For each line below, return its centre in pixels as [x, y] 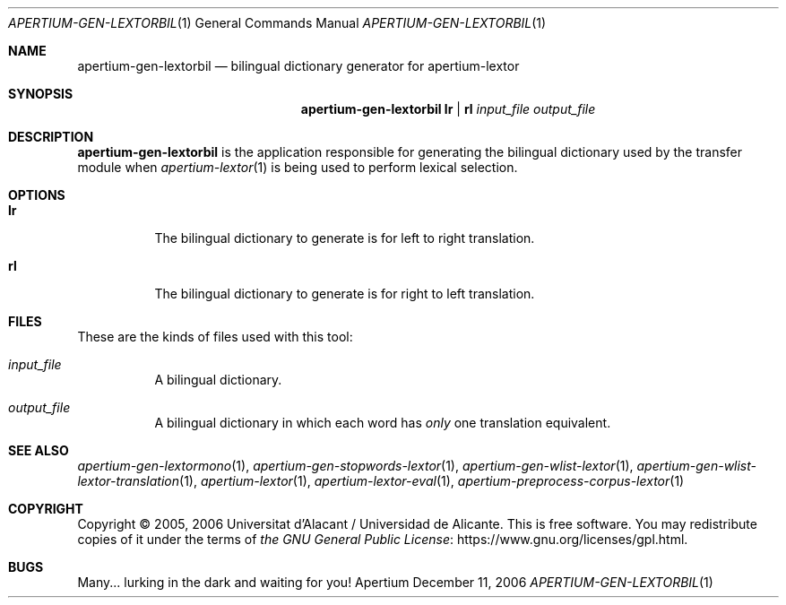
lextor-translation [129, 481]
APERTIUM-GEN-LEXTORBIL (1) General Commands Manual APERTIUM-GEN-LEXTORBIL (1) [277, 23]
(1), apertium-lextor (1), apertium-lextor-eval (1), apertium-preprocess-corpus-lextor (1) [432, 481]
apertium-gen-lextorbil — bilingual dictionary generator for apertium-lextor [298, 66]
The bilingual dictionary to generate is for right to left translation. [345, 294]
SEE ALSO [39, 450]
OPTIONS [37, 195]
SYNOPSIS [41, 94]
